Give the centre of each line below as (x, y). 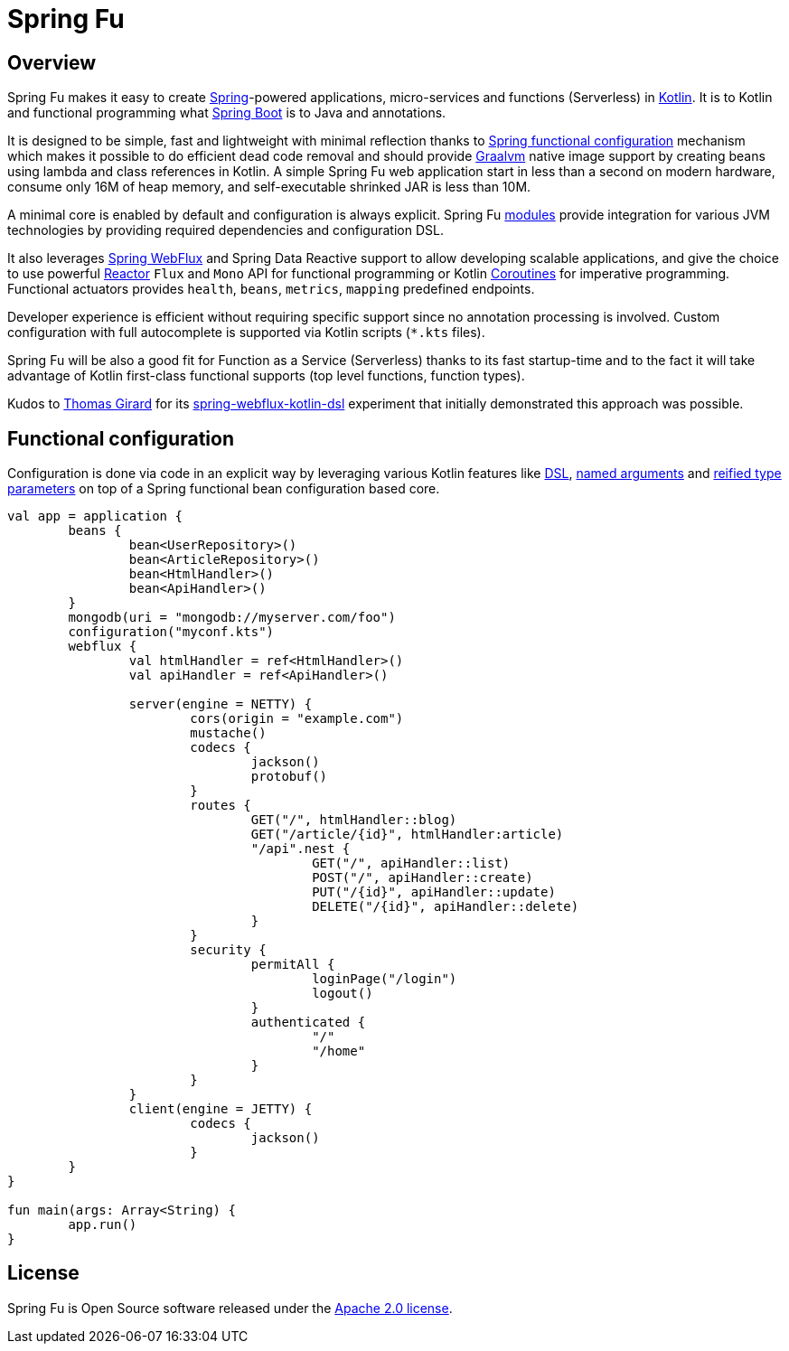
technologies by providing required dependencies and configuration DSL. (225, 230)
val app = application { (95, 516)
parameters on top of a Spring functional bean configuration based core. (224, 489)
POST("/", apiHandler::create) (423, 878)
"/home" (339, 1051)
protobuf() (289, 777)
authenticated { (308, 1023)
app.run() (103, 1225)
